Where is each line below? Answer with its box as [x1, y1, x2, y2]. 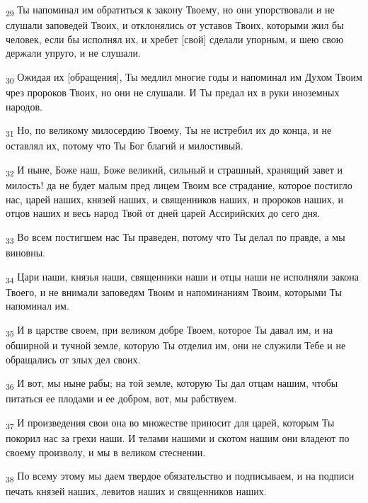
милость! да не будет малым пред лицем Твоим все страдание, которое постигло [6, 178, 352, 193]
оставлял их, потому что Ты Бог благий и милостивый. [6, 138, 243, 153]
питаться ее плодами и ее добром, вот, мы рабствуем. [6, 391, 237, 406]
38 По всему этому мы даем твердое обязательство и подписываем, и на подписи [6, 468, 355, 485]
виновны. [6, 244, 45, 259]
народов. [6, 98, 42, 113]
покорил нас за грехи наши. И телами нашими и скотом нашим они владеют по [6, 431, 350, 446]
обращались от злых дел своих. [6, 351, 141, 366]
